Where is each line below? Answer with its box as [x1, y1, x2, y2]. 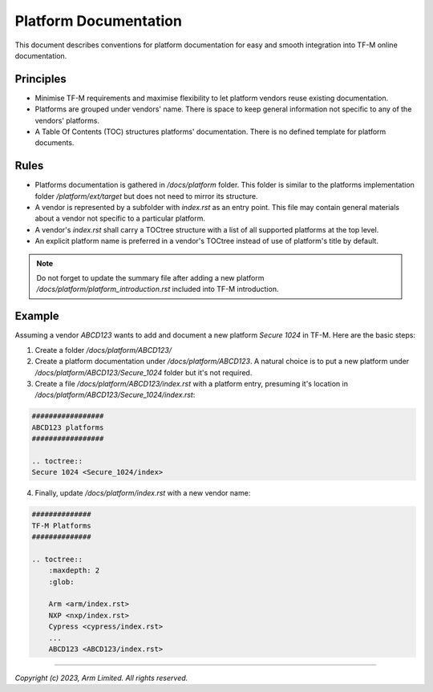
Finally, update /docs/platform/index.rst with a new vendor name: [34, 488, 251, 498]
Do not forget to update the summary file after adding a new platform [36, 273, 265, 283]
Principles [14, 72, 67, 86]
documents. [34, 138, 75, 148]
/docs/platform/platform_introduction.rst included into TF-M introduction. [36, 285, 279, 294]
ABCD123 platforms [31, 423, 104, 432]
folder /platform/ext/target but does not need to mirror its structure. [34, 191, 258, 200]
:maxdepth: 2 [48, 566, 100, 575]
